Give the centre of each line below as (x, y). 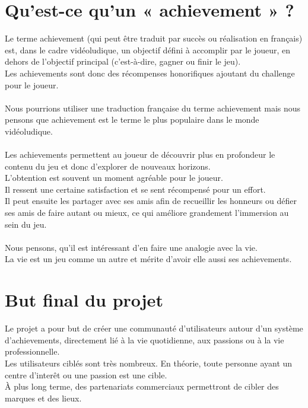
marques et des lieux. (43, 398)
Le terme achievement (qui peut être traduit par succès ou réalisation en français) (154, 38)
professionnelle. (32, 351)
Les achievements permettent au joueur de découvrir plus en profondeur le (140, 154)
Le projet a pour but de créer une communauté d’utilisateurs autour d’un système (154, 328)
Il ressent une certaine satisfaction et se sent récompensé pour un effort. (135, 189)
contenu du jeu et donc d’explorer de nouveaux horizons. (108, 166)
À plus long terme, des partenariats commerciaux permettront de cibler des (142, 386)
